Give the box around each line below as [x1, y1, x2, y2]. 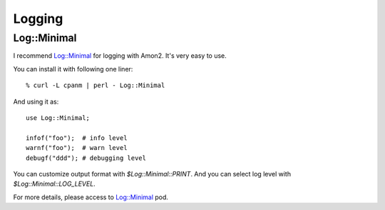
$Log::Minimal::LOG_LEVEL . [13, 179, 96, 189]
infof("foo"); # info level [26, 134, 128, 142]
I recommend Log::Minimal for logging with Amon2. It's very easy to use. [13, 51, 227, 60]
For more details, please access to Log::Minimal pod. [13, 193, 169, 201]
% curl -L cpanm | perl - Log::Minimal [26, 81, 165, 89]
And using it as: [13, 97, 59, 106]
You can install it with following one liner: [13, 64, 133, 73]
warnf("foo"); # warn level [26, 144, 128, 152]
